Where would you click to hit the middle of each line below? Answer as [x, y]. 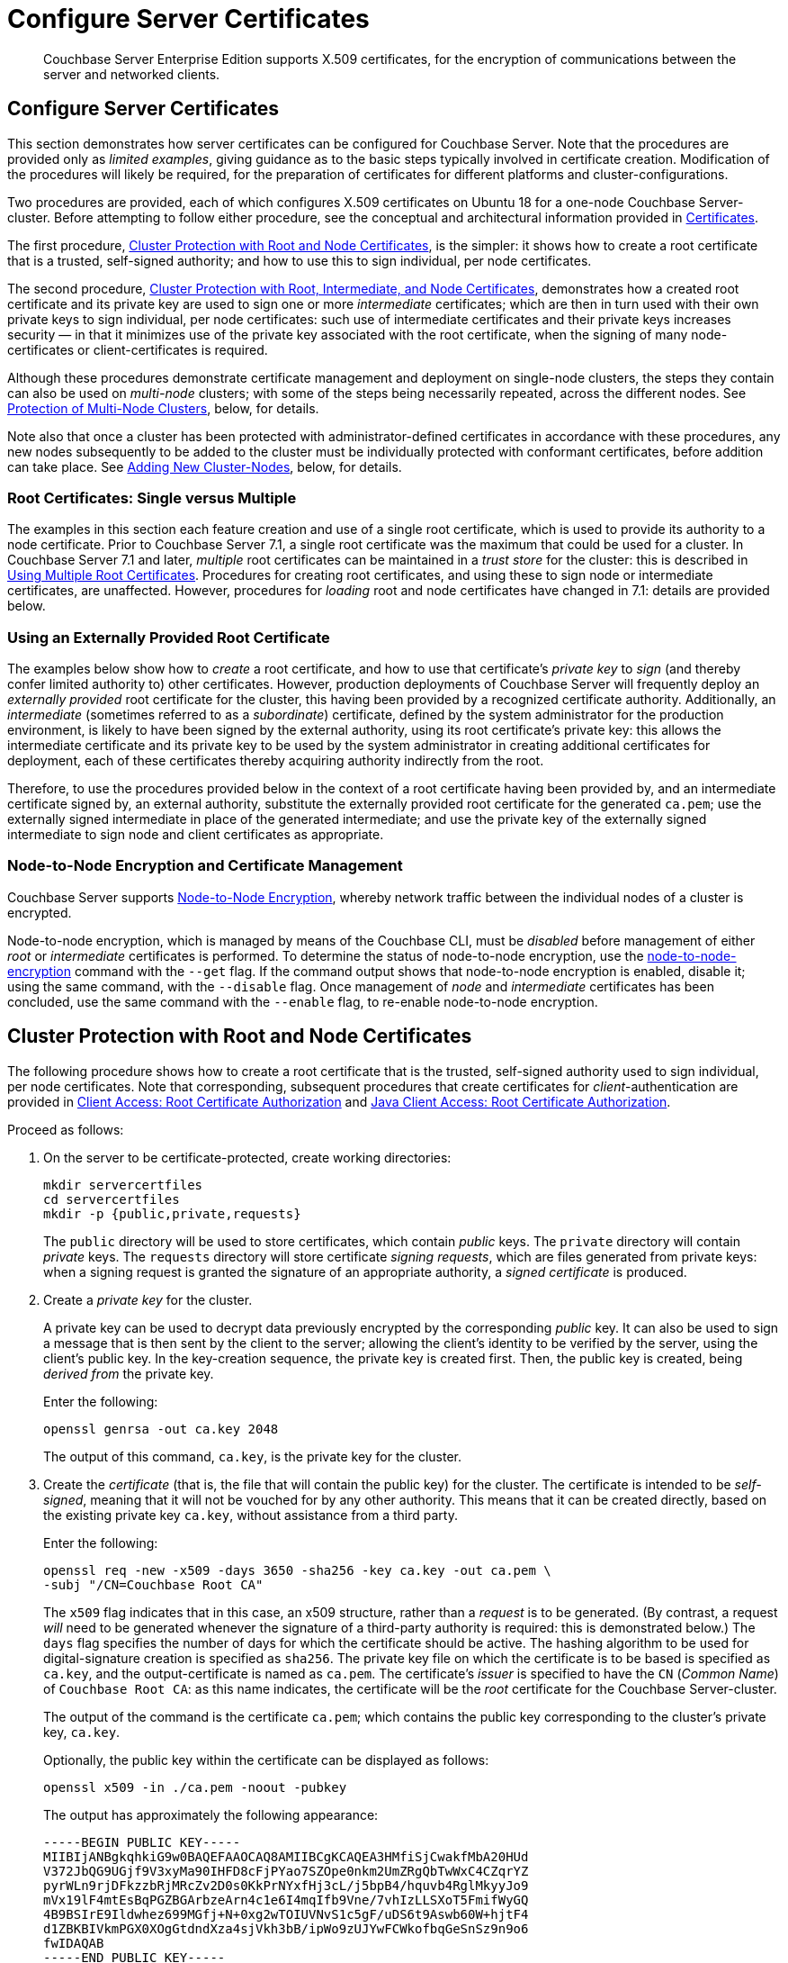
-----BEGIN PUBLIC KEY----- [142, 1842]
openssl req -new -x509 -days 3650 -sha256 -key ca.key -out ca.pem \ [297, 1570]
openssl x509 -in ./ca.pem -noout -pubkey [195, 1787]
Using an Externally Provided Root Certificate [169, 637]
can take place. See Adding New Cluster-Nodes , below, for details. [205, 466]
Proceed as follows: [66, 1129]
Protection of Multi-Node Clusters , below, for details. [163, 408]
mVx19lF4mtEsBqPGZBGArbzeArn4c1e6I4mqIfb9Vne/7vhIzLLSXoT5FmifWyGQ [286, 1900]
